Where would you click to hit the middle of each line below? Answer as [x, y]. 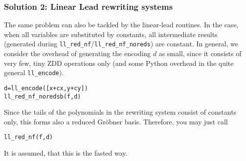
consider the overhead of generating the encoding [78, 53]
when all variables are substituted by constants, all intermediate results [111, 34]
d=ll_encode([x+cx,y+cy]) [46, 88]
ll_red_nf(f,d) [29, 137]
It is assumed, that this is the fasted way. [66, 153]
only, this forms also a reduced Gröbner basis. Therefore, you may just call [116, 121]
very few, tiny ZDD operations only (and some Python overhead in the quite [119, 63]
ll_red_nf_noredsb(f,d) [43, 96]
